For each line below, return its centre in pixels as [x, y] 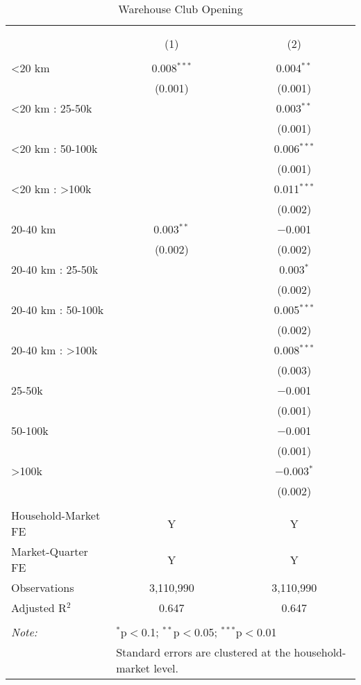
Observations [43, 587]
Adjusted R [39, 608]
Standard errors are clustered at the [203, 652]
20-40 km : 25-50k [55, 269]
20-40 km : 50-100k [58, 310]
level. [166, 668]
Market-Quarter [50, 551]
